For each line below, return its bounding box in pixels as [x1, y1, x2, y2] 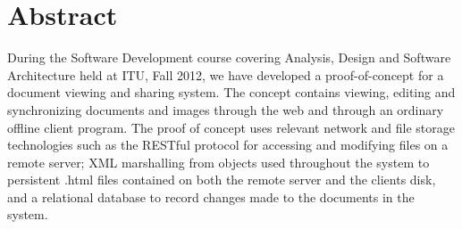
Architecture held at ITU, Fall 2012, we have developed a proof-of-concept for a [7, 65, 444, 84]
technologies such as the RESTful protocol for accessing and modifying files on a [7, 135, 449, 154]
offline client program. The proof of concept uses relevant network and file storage [7, 118, 455, 136]
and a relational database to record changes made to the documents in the [7, 187, 415, 206]
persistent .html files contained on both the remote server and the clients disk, [7, 170, 436, 189]
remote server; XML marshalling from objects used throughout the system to [7, 152, 430, 171]
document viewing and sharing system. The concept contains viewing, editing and [7, 83, 456, 102]
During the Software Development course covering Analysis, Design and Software [7, 48, 451, 67]
